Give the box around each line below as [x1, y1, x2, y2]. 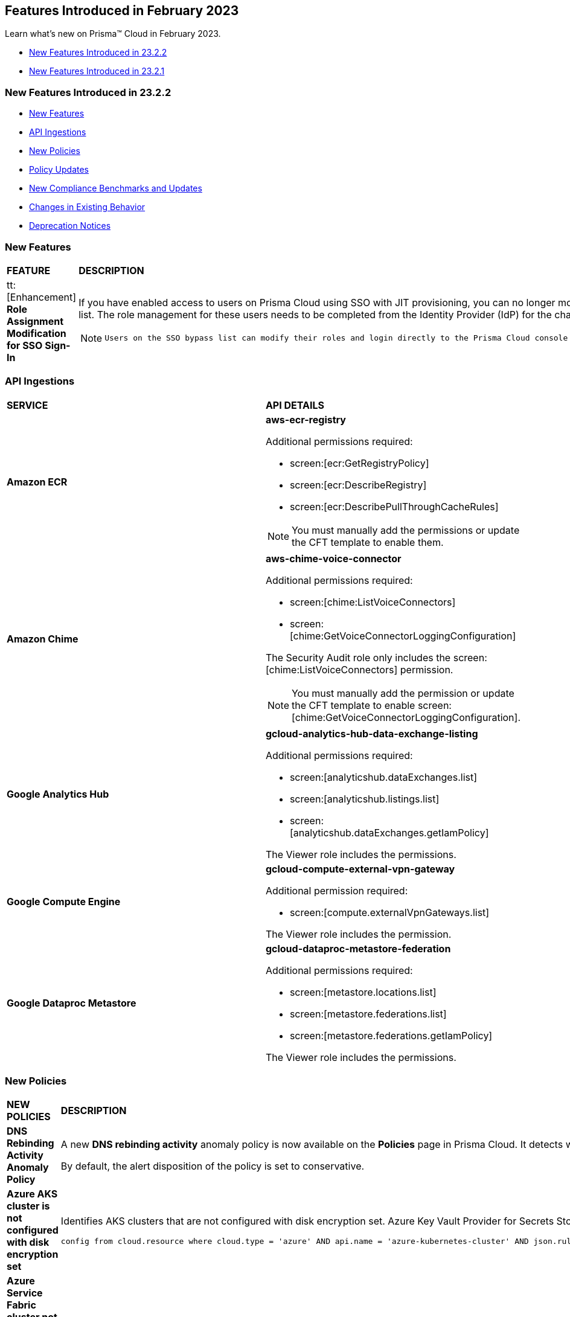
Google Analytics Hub [7, 787, 109, 800]
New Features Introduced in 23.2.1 [29, 66, 165, 77]
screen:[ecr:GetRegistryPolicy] [289, 457, 429, 469]
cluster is [7, 1200, 50, 1213]
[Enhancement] [7, 290, 77, 303]
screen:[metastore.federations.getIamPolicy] [289, 1029, 493, 1042]
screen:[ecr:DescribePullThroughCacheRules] [289, 500, 499, 513]
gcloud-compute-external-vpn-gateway [265, 862, 455, 875]
